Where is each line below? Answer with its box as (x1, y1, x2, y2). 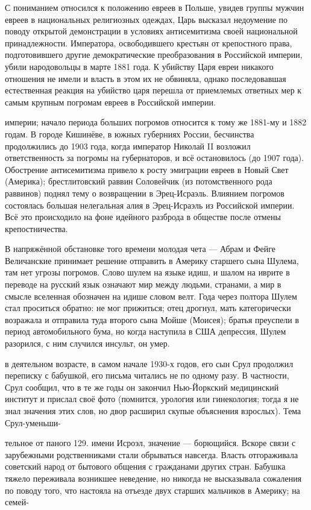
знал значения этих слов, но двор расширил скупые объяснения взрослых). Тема (5, 405, 301, 417)
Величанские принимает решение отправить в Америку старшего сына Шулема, (5, 254, 299, 266)
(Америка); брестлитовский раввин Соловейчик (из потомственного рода (5, 175, 272, 187)
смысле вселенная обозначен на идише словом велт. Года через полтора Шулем (5, 289, 297, 302)
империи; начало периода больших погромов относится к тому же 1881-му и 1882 (5, 116, 307, 128)
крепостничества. (5, 222, 68, 235)
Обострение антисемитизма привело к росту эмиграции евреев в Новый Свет (5, 163, 289, 175)
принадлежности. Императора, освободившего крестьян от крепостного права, (5, 36, 292, 49)
